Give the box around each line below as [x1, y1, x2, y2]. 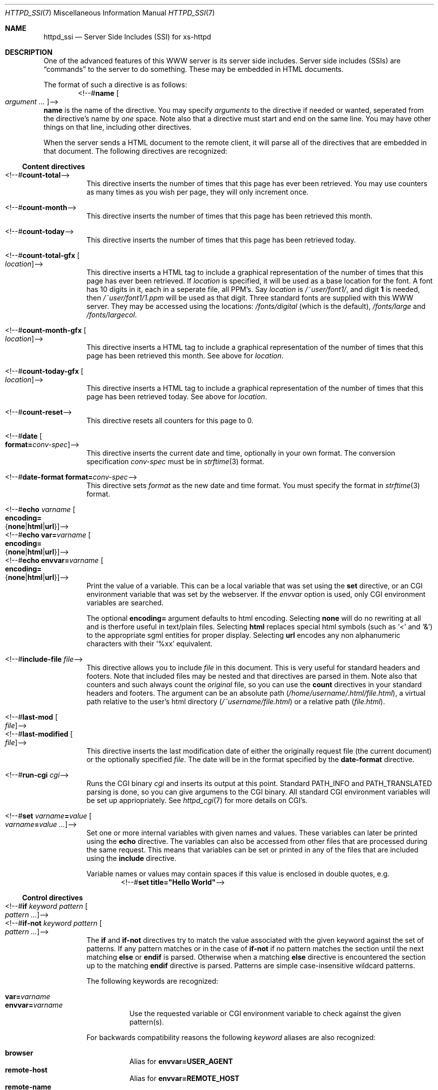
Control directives [22, 893, 83, 902]
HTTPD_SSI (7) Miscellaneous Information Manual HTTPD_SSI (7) [5, 8, 215, 17]
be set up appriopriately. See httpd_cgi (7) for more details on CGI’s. [86, 796, 308, 805]
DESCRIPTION [5, 48, 53, 56]
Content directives [22, 162, 85, 171]
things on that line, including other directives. [43, 123, 192, 131]
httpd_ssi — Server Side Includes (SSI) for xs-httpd [43, 32, 212, 41]
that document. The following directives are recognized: [43, 147, 227, 155]
